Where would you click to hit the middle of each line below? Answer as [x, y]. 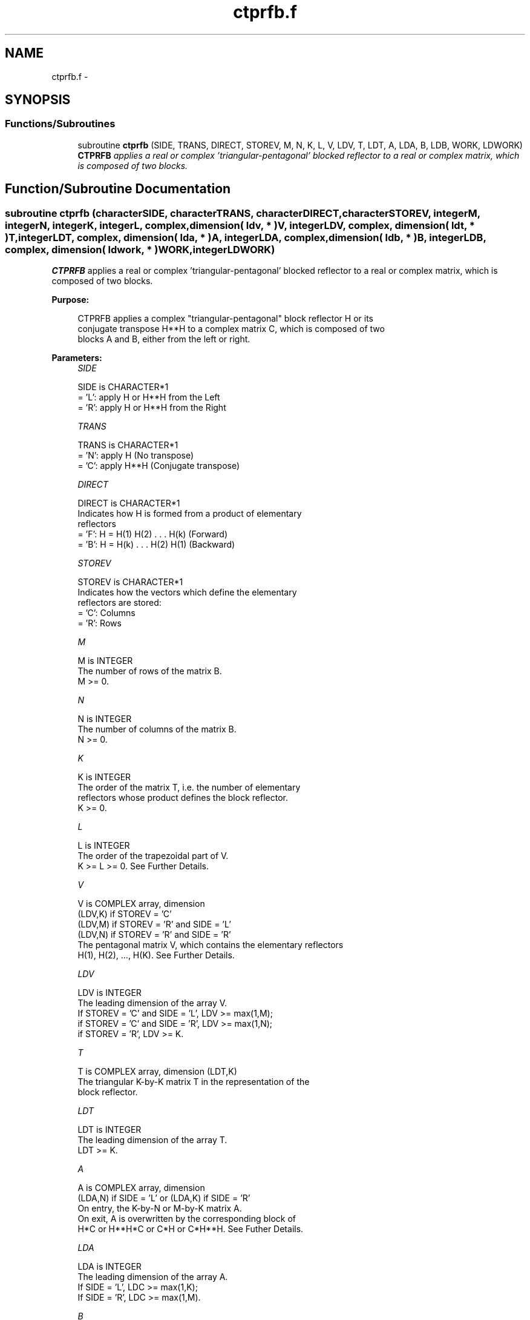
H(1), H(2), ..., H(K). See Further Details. [156, 955]
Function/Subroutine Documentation [118, 189]
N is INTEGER [105, 719]
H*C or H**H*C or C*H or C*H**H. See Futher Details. [191, 1229]
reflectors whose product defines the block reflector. [183, 798]
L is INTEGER [104, 846]
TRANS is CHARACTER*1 [128, 445]
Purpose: [70, 300]
